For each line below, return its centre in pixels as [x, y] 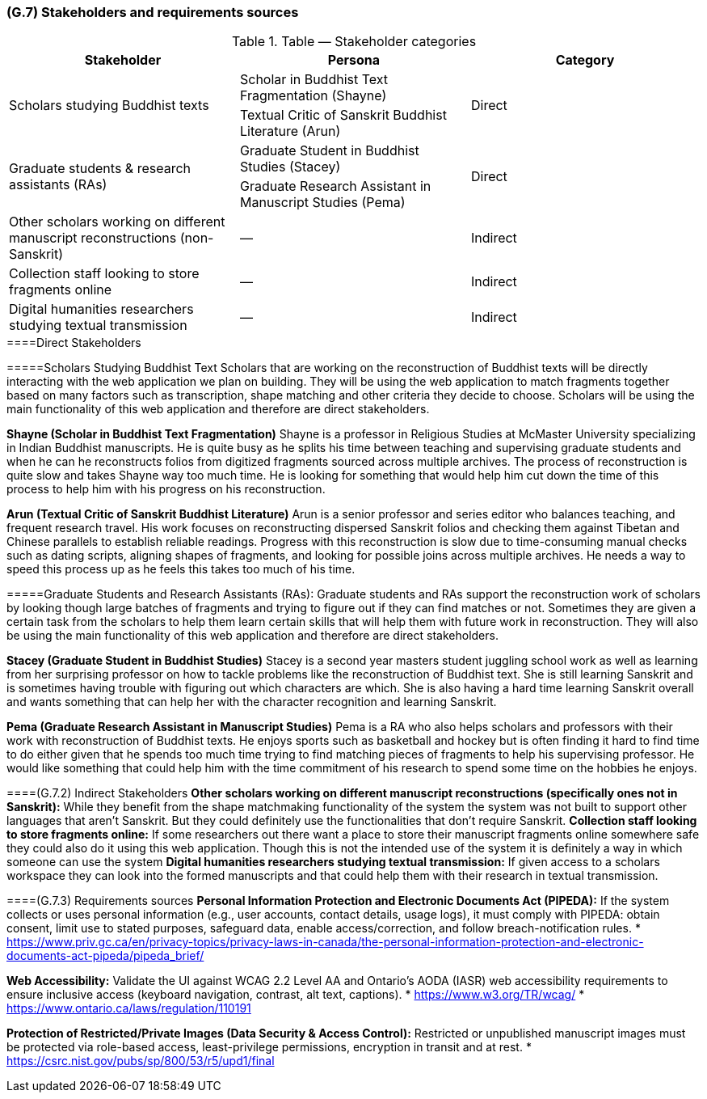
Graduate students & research [100, 169]
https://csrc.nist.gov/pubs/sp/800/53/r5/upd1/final [141, 1061]
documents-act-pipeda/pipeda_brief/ [105, 956]
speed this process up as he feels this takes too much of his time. [181, 569]
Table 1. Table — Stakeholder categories [354, 42]
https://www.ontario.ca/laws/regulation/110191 [129, 1008]
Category [585, 60]
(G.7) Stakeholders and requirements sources [153, 12]
